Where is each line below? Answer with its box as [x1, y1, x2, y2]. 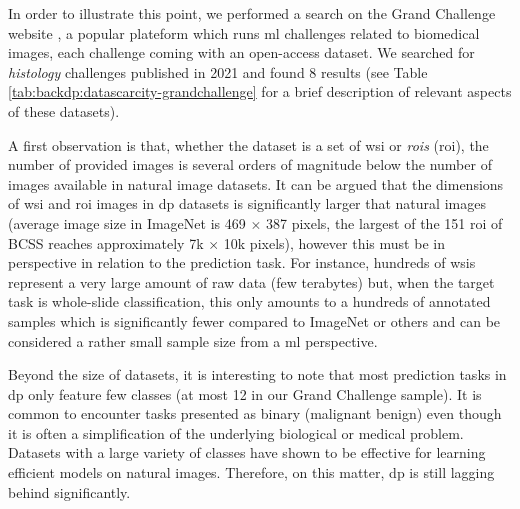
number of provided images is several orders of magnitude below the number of [8, 154, 492, 175]
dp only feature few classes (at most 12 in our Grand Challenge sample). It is [8, 383, 482, 404]
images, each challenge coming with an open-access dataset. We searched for [8, 42, 475, 63]
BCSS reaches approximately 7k [8, 232, 204, 253]
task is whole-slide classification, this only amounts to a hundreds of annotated [8, 291, 491, 312]
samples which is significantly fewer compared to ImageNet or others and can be [8, 310, 501, 331]
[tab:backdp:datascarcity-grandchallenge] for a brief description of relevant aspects [8, 81, 512, 102]
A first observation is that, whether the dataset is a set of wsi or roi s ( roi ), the [8, 134, 489, 155]
